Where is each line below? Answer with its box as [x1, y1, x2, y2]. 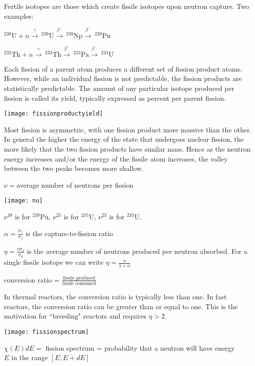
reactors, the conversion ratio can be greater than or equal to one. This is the [4, 301, 238, 311]
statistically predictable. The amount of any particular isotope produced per [4, 82, 235, 93]
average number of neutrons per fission [16, 179, 134, 190]
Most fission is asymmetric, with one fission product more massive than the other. [4, 124, 252, 134]
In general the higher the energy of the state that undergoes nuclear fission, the [4, 134, 244, 144]
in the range [11, 352, 48, 363]
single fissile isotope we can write [4, 257, 104, 267]
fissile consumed [62, 281, 96, 286]
